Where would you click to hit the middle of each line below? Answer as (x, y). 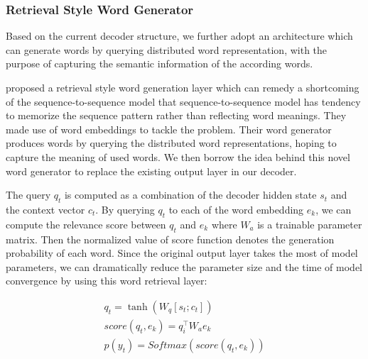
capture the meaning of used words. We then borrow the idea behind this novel (178, 156)
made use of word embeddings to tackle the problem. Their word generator (169, 129)
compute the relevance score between (86, 224)
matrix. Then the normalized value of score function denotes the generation (170, 239)
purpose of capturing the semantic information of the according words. (159, 63)
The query (28, 195)
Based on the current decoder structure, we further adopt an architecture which (179, 36)
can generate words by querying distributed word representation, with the (167, 49)
